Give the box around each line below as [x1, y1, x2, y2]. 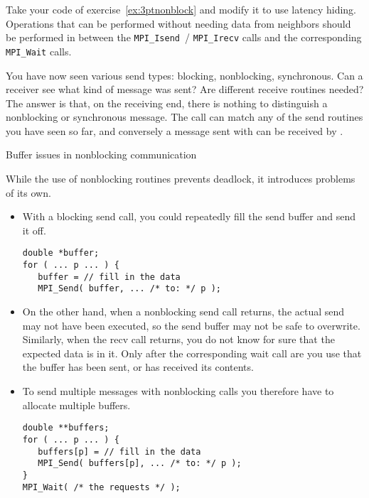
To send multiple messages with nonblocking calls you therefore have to [22, 384, 334, 399]
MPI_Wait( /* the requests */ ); [22, 482, 181, 492]
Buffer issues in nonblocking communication [6, 147, 197, 162]
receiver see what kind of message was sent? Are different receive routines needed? [6, 82, 364, 97]
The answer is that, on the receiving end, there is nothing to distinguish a [6, 95, 328, 110]
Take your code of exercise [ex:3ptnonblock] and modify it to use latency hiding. [6, 2, 357, 16]
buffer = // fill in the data [38, 271, 181, 282]
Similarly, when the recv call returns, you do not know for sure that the [22, 332, 335, 347]
